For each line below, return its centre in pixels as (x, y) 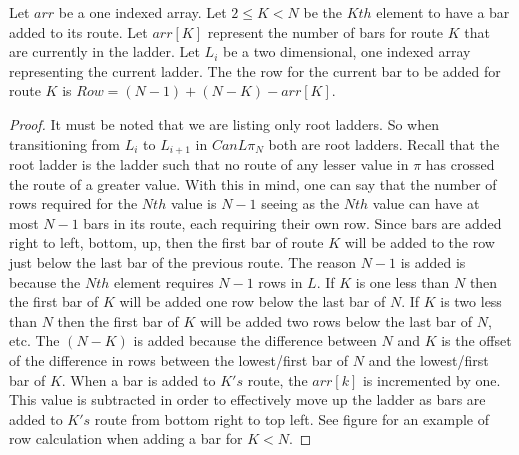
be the (322, 12)
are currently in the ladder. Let (104, 51)
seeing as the (300, 203)
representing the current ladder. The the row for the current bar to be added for (255, 70)
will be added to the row (419, 242)
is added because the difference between (255, 340)
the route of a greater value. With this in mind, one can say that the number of (253, 183)
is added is (433, 261)
